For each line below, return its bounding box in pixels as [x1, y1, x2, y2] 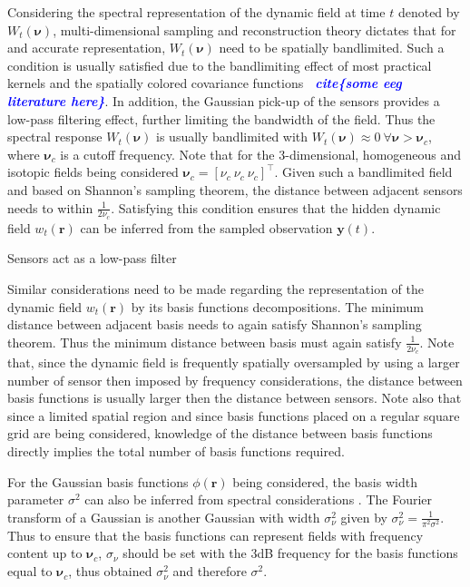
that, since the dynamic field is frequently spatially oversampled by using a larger [7, 352, 460, 371]
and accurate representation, [7, 38, 166, 57]
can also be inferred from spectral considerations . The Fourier [84, 490, 432, 509]
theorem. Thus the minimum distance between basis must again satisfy [7, 332, 402, 351]
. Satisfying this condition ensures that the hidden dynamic [111, 198, 441, 217]
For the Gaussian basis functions [7, 472, 189, 491]
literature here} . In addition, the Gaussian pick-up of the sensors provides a [7, 91, 440, 110]
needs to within [7, 198, 93, 217]
